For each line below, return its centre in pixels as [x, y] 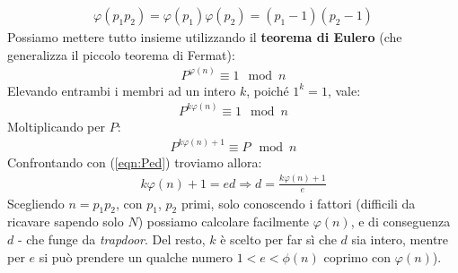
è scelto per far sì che [278, 239]
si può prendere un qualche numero [136, 256]
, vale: [344, 90]
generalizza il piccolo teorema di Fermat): [121, 54]
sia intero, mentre [400, 239]
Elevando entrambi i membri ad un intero [122, 90]
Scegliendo [36, 203]
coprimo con [357, 256]
